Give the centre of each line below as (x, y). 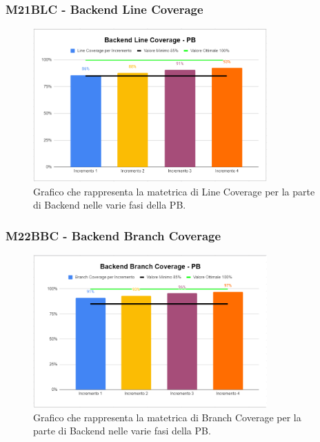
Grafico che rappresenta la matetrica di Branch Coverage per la (167, 417)
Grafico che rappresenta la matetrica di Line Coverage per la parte (174, 191)
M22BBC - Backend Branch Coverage (113, 235)
